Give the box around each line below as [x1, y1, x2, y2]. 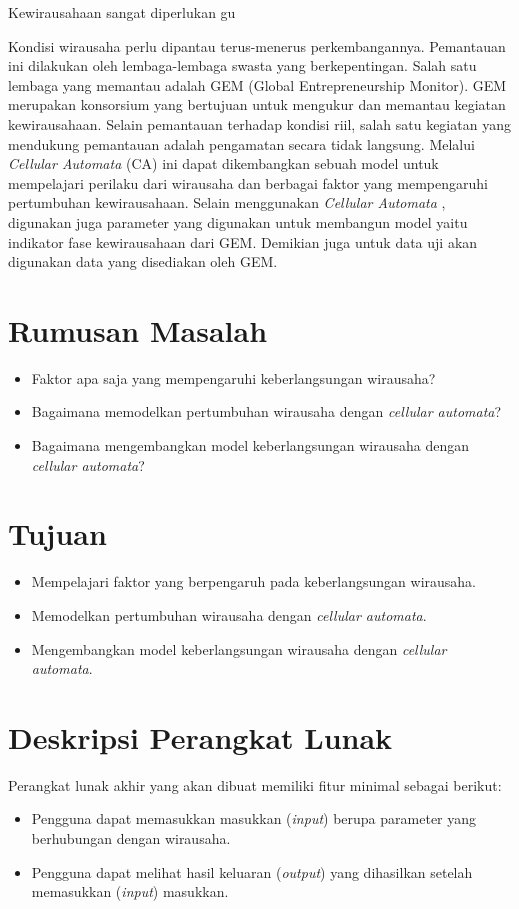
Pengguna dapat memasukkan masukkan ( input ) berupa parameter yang [31, 808, 477, 829]
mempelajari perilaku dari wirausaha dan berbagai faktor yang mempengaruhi [8, 172, 488, 193]
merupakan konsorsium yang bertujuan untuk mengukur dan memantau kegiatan [8, 94, 506, 115]
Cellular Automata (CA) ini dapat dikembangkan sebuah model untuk [8, 153, 439, 174]
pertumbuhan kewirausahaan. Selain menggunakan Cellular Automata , [8, 192, 446, 213]
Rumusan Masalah [8, 309, 268, 350]
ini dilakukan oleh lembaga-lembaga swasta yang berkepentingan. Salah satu [8, 55, 477, 76]
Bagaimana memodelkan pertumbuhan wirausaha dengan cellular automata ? [31, 401, 502, 422]
